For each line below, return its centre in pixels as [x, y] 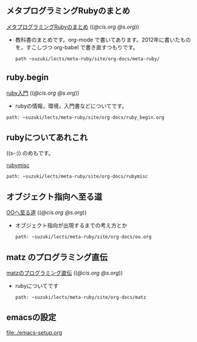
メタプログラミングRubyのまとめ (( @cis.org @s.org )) [73, 27]
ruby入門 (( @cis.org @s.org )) [43, 92]
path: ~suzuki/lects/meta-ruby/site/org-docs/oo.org [83, 237]
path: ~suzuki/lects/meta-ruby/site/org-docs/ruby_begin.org [85, 117]
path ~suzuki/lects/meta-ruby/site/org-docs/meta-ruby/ [87, 59]
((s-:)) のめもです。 [30, 153]
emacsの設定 [31, 317]
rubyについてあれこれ [47, 138]
